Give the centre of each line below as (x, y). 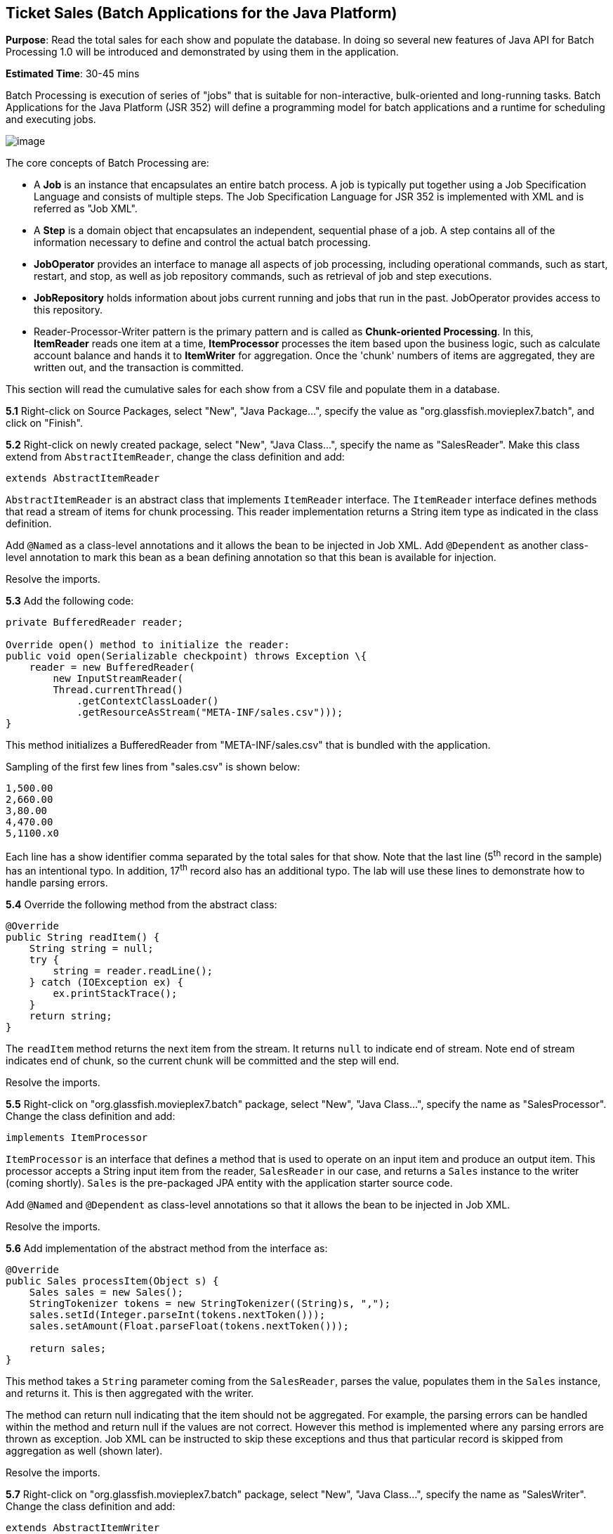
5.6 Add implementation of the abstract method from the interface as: (167, 1248)
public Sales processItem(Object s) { (112, 1281)
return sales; (68, 1348)
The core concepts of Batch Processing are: (107, 163)
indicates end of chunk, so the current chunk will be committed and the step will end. (203, 1060)
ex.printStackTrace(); (115, 993)
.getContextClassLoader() (148, 701)
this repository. (68, 310)
